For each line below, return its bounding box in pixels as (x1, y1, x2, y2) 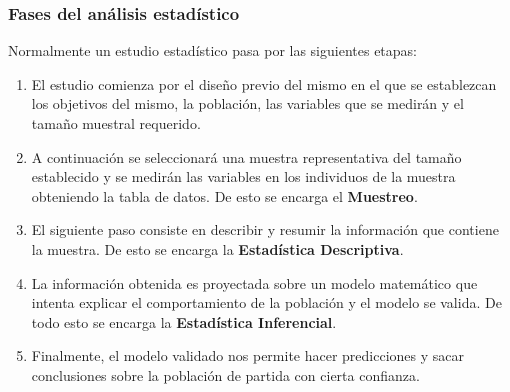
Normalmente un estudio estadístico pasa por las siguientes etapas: (8, 40, 417, 61)
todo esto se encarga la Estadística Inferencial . (31, 311, 337, 332)
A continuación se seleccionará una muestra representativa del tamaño (31, 146, 462, 167)
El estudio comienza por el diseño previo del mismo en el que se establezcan (31, 73, 497, 94)
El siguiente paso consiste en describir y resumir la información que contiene (31, 219, 499, 240)
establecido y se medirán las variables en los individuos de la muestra (31, 166, 456, 187)
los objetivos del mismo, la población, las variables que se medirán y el (31, 93, 464, 114)
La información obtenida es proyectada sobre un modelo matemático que (31, 272, 478, 293)
